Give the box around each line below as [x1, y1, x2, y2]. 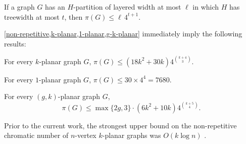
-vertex [75, 130, 96, 140]
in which [192, 2, 219, 12]
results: [4, 38, 26, 49]
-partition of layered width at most [73, 2, 181, 12]
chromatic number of [4, 130, 69, 140]
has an [45, 2, 65, 12]
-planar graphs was [102, 130, 161, 140]
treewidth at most [4, 11, 60, 22]
